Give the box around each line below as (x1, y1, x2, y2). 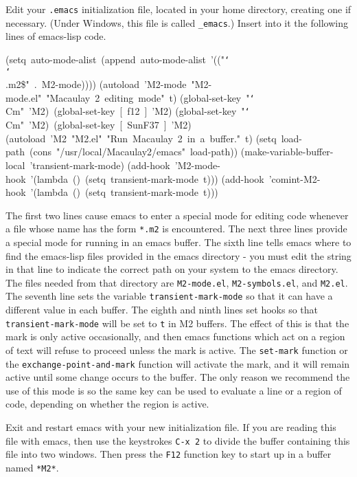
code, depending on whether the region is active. (5, 397, 209, 411)
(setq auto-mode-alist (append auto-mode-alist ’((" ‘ (5, 52, 230, 66)
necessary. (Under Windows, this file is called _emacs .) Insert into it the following (5, 15, 348, 30)
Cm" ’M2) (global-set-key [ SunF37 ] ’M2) (5, 118, 192, 132)
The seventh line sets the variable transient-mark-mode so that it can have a (5, 289, 333, 303)
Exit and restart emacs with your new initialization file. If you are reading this (5, 419, 336, 434)
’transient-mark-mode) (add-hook (30, 157, 170, 172)
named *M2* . (5, 460, 59, 474)
